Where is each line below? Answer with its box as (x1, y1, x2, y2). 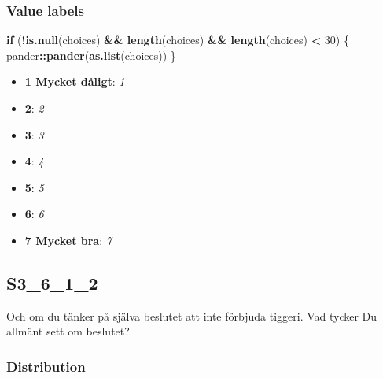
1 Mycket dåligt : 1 (24, 73, 125, 90)
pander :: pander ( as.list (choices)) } (6, 46, 176, 63)
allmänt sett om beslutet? (6, 323, 130, 339)
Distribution (6, 356, 86, 376)
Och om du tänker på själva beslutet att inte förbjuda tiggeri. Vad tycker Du (6, 307, 377, 324)
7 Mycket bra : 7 (24, 232, 112, 248)
